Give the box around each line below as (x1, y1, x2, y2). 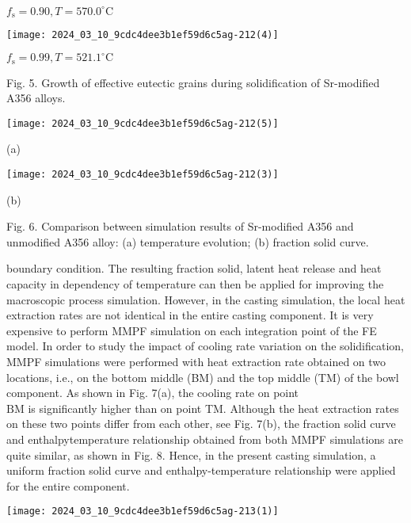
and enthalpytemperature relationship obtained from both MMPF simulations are (6, 430, 404, 447)
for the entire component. (6, 477, 130, 494)
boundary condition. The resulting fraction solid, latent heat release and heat (6, 260, 382, 277)
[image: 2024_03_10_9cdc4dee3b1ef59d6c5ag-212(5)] (6, 117, 279, 129)
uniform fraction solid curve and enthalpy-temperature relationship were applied (6, 462, 396, 479)
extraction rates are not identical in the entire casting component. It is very (6, 307, 374, 323)
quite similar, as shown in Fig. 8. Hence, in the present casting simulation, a (6, 446, 376, 463)
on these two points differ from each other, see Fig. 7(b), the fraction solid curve (6, 415, 396, 432)
